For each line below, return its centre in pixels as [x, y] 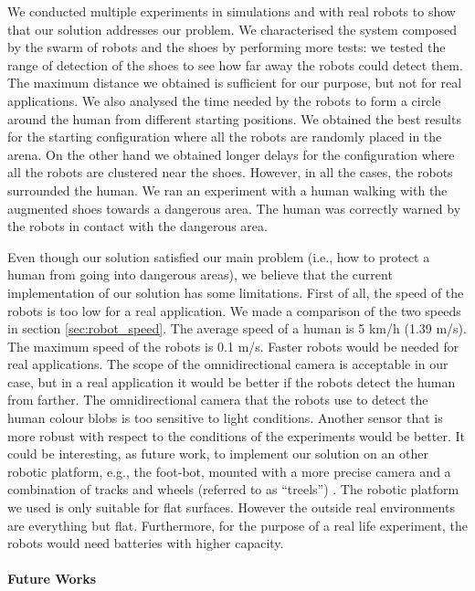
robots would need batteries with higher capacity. [146, 543]
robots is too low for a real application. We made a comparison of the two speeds [234, 310]
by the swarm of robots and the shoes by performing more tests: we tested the [227, 47]
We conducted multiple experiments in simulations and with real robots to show [232, 11]
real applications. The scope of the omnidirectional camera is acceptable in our [228, 364]
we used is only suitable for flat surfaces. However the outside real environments [231, 507]
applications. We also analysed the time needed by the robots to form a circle [224, 100]
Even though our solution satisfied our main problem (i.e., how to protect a [219, 256]
